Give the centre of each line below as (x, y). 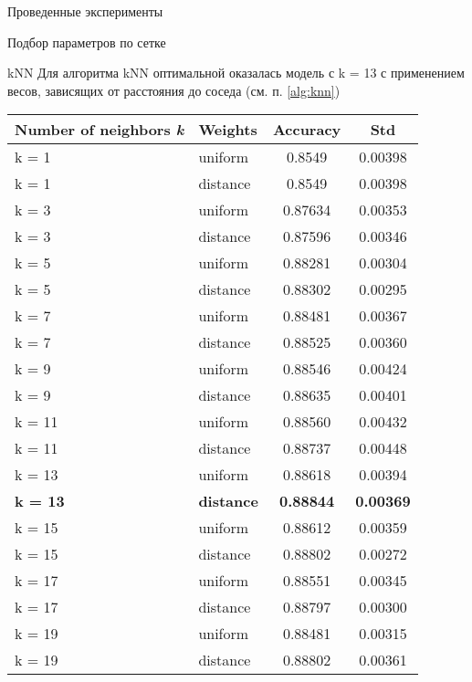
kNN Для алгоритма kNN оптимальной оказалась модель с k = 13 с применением (236, 73)
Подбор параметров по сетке (87, 42)
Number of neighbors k (100, 130)
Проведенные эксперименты (85, 11)
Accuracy (307, 130)
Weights (228, 130)
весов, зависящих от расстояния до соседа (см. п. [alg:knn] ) (174, 90)
